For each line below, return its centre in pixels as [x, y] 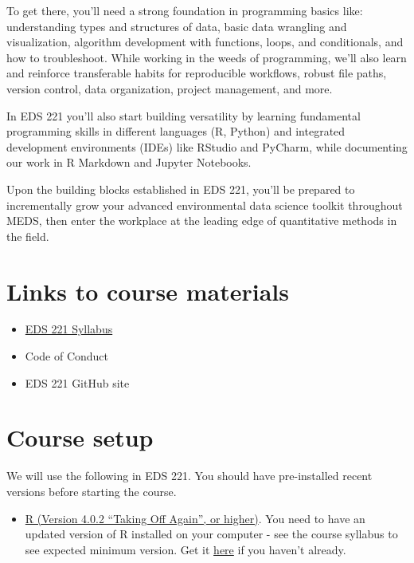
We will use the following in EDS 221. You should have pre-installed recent [189, 476]
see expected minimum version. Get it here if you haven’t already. [186, 549]
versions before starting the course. [92, 491]
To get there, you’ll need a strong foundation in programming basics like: [185, 10]
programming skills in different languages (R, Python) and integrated [176, 131]
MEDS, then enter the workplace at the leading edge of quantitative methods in [202, 220]
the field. [28, 236]
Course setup [80, 437]
